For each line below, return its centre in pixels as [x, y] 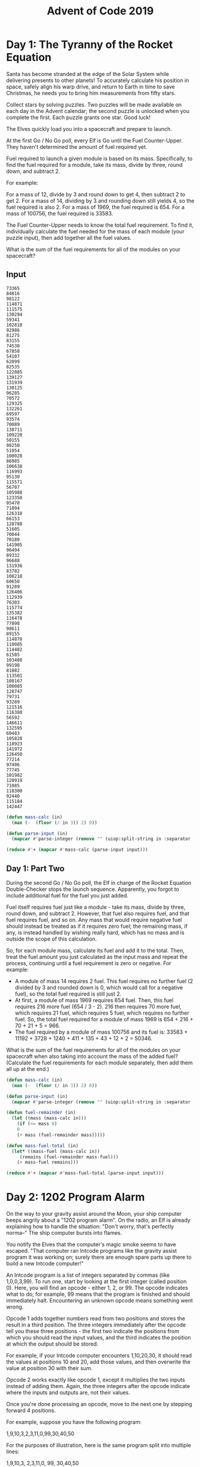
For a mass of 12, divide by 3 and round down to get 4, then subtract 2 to [96, 194]
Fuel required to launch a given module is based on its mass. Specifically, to [99, 158]
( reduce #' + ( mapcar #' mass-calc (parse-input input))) [77, 850]
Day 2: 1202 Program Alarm [76, 1197]
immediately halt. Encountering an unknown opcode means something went [99, 1301]
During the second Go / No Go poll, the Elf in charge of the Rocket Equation [99, 882]
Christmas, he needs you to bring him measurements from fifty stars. [91, 93]
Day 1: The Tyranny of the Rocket [90, 45]
